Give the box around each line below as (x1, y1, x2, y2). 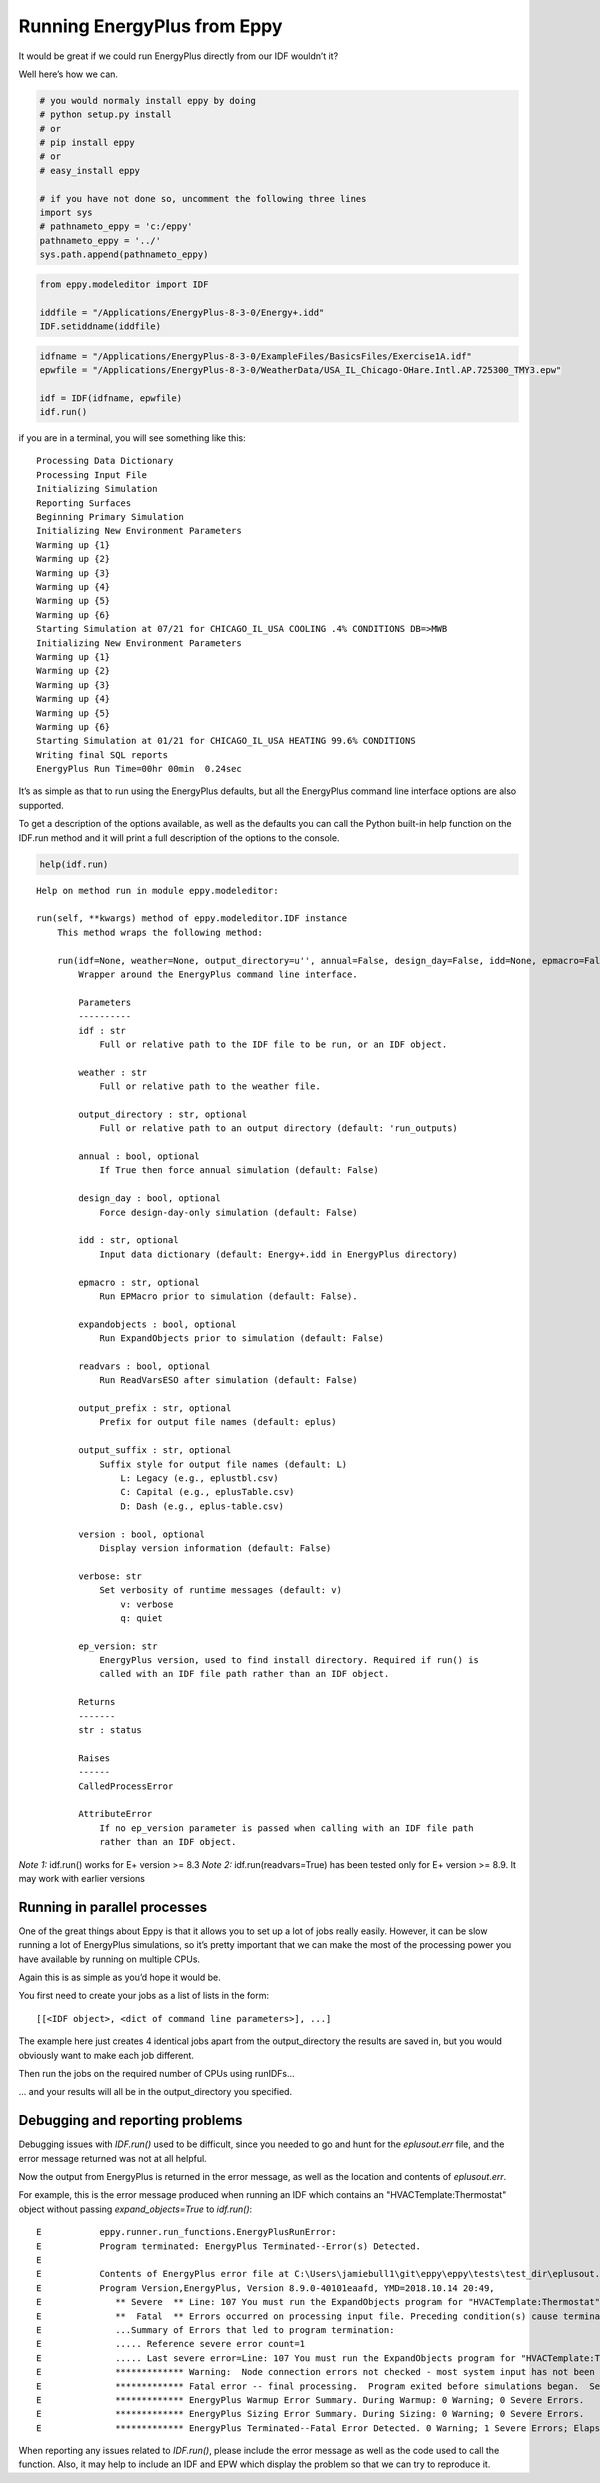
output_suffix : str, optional (78, 1445, 232, 1456)
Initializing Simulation (36, 483, 158, 495)
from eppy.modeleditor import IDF (39, 278, 209, 290)
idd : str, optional (78, 1235, 179, 1246)
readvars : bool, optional (78, 1360, 211, 1372)
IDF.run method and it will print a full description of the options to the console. (18, 831, 340, 844)
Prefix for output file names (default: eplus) (99, 1416, 337, 1428)
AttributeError (78, 1808, 153, 1820)
